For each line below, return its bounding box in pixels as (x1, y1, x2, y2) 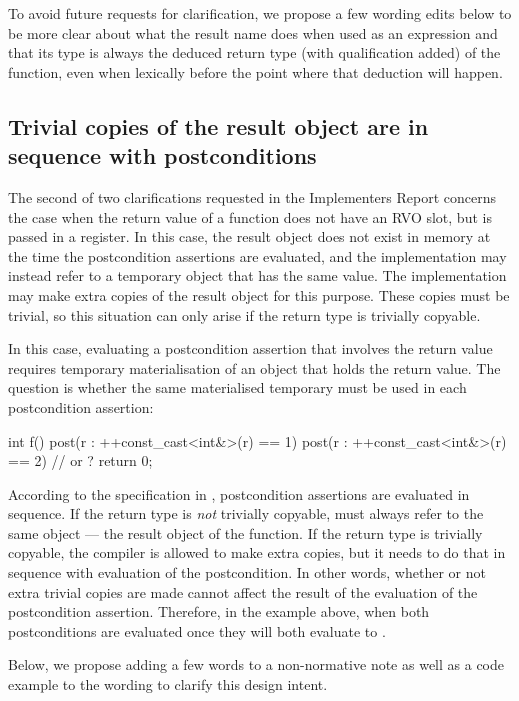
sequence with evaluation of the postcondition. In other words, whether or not (8, 562, 486, 583)
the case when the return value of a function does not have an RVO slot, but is (8, 206, 492, 227)
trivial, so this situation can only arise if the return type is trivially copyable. (8, 304, 481, 325)
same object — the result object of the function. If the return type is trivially (8, 522, 483, 543)
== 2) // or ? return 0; (8, 450, 153, 471)
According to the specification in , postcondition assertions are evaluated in (8, 483, 470, 504)
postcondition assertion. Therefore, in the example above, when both (8, 601, 430, 622)
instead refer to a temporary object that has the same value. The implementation (8, 265, 507, 286)
